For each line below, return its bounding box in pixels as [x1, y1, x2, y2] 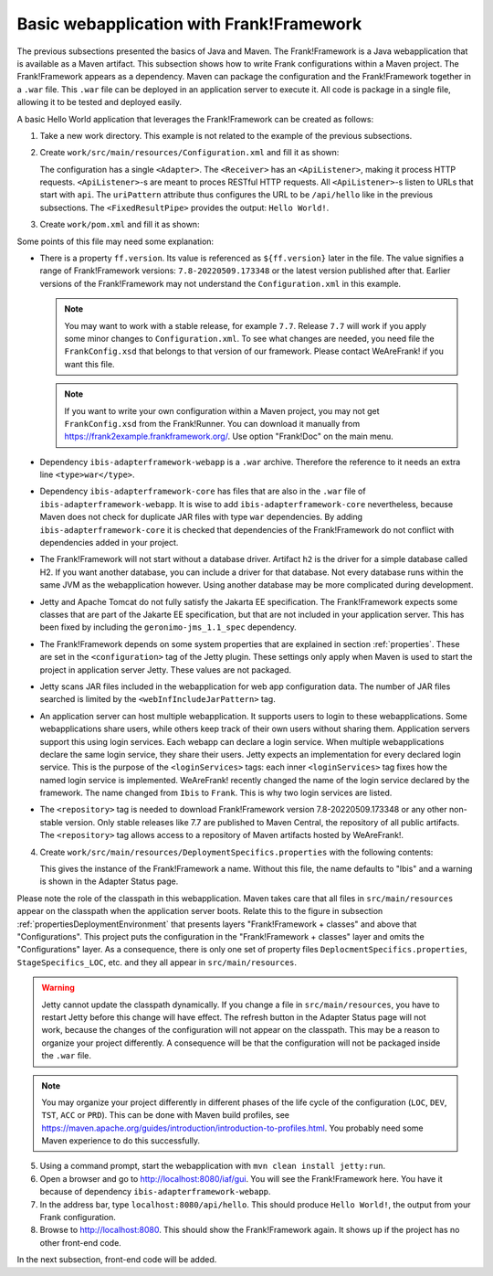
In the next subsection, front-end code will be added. [16, 1254, 217, 1265]
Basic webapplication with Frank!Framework [16, 14, 362, 34]
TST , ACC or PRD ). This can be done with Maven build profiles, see [41, 1110, 290, 1121]
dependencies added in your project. [39, 537, 179, 548]
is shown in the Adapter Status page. [39, 876, 179, 887]
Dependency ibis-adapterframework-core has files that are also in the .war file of [39, 485, 366, 497]
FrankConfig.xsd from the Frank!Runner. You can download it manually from [64, 418, 361, 429]
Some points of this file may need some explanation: [16, 236, 215, 247]
